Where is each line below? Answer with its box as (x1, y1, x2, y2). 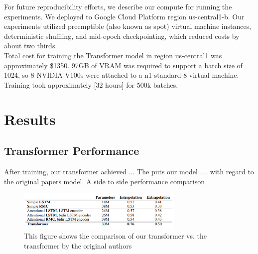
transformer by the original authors (24, 241, 132, 251)
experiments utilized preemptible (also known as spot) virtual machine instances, (4, 21, 252, 31)
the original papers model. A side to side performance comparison (4, 176, 205, 186)
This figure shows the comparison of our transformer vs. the (24, 231, 207, 241)
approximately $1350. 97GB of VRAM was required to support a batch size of (4, 60, 243, 70)
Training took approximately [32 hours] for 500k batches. (4, 79, 178, 90)
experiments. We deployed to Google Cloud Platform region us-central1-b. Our (4, 11, 245, 21)
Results (4, 109, 56, 129)
